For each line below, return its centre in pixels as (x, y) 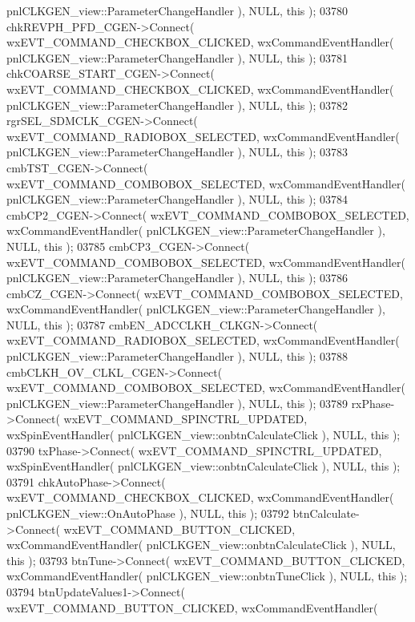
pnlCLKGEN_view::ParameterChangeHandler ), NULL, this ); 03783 (177, 152)
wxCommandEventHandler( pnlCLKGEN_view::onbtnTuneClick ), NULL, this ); (207, 576)
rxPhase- (373, 403)
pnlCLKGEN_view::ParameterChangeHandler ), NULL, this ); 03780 (177, 10)
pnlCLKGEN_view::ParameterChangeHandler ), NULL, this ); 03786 (177, 278)
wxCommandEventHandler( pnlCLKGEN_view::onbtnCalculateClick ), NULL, (201, 545)
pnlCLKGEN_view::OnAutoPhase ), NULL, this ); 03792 (148, 513)
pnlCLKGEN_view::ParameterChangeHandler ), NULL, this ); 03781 (177, 57)
